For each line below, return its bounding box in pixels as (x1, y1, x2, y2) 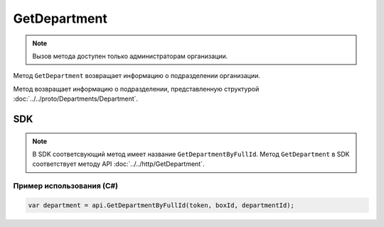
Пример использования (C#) (13, 181, 119, 191)
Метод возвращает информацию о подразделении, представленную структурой (13, 84, 260, 93)
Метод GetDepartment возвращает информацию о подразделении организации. (13, 72, 261, 80)
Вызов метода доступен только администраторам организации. (32, 52, 228, 60)
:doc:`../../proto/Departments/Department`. (13, 94, 139, 103)
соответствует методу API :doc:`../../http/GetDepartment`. (32, 160, 205, 168)
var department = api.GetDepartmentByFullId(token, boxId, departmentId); (28, 201, 295, 209)
